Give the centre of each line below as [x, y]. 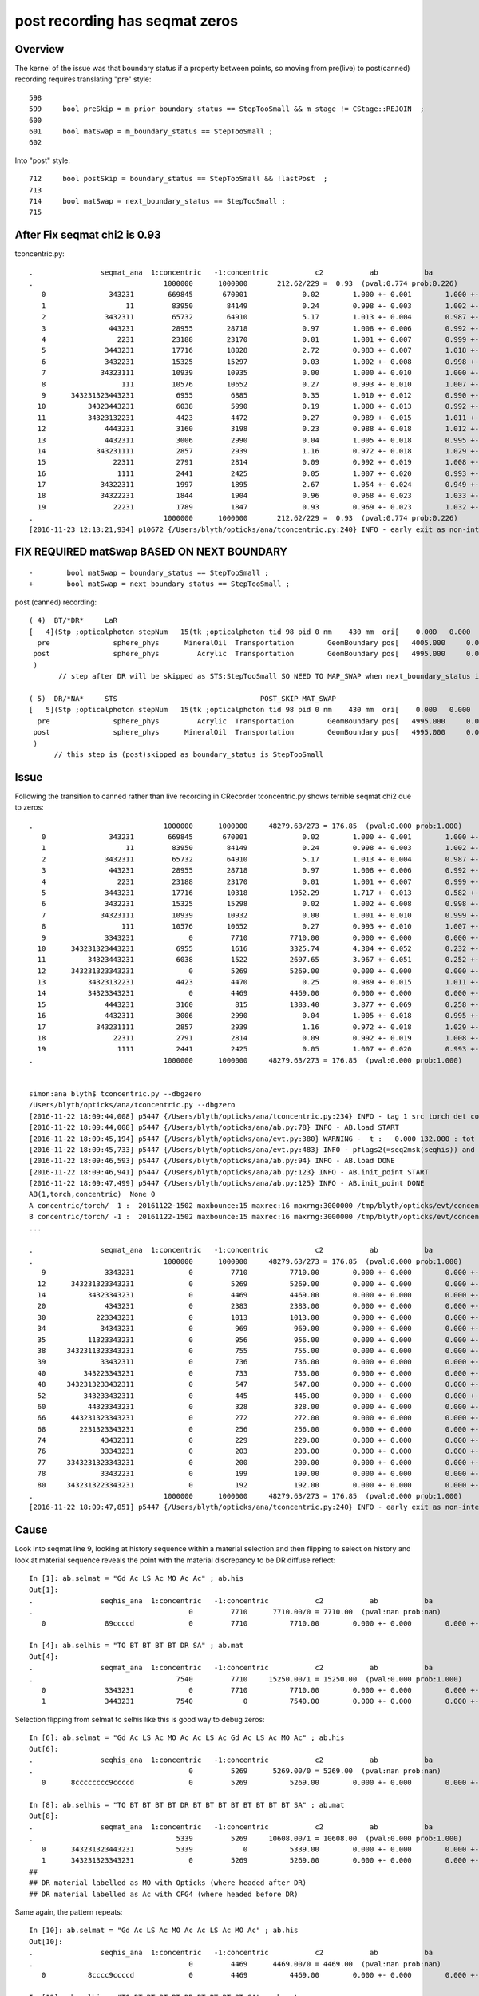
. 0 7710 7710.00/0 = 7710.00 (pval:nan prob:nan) [236, 1612]
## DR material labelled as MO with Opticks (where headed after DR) [168, 1883]
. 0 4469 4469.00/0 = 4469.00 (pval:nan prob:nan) [236, 1964]
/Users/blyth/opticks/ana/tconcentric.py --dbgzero [132, 1105]
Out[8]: [44, 1816]
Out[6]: [44, 1749]
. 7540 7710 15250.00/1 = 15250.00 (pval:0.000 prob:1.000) [246, 1679]
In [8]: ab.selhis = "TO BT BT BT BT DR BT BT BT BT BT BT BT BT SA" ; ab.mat [187, 1805]
